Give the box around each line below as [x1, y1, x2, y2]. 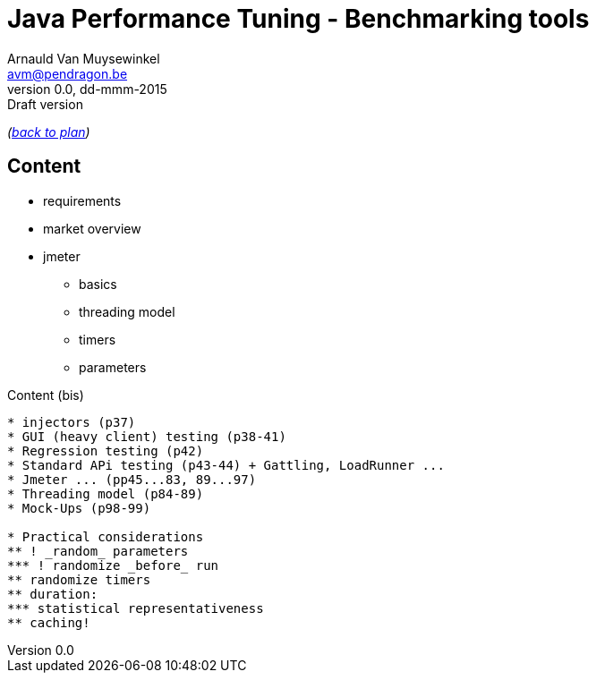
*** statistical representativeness [7, 600, 264, 616]
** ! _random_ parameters [7, 543, 189, 558]
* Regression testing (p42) [7, 443, 204, 458]
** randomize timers [7, 572, 151, 587]
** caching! [7, 615, 90, 630]
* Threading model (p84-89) [7, 486, 204, 501]
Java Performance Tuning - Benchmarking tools [7, 4, 590, 34]
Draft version [7, 96, 83, 112]
